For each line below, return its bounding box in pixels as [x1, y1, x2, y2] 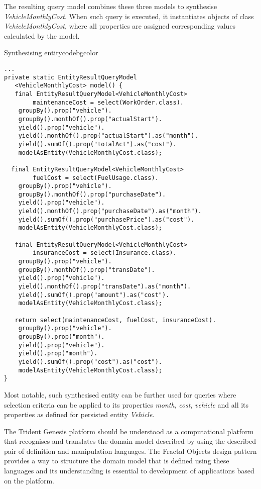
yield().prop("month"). [18, 350, 98, 357]
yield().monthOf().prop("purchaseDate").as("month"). [18, 208, 202, 215]
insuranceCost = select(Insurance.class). [33, 249, 177, 257]
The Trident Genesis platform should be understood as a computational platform [4, 426, 254, 436]
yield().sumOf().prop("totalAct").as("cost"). [18, 140, 177, 148]
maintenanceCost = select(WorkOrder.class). [33, 99, 184, 106]
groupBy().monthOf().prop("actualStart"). [18, 115, 162, 123]
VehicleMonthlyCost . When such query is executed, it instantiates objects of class [4, 11, 254, 21]
